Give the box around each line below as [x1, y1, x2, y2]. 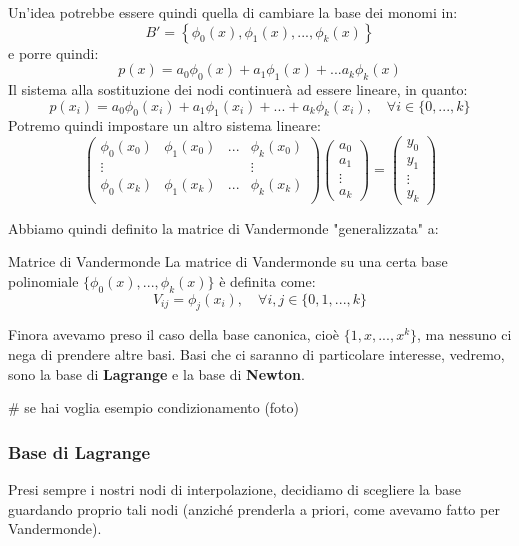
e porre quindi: [8, 42, 99, 63]
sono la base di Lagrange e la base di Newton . [8, 363, 305, 384]
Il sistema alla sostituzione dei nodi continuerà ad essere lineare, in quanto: [8, 78, 468, 99]
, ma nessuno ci [417, 324, 512, 345]
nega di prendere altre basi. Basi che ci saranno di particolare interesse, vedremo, [8, 343, 505, 364]
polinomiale [8, 270, 79, 291]
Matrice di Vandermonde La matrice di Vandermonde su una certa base [8, 251, 448, 272]
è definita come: [219, 270, 316, 291]
